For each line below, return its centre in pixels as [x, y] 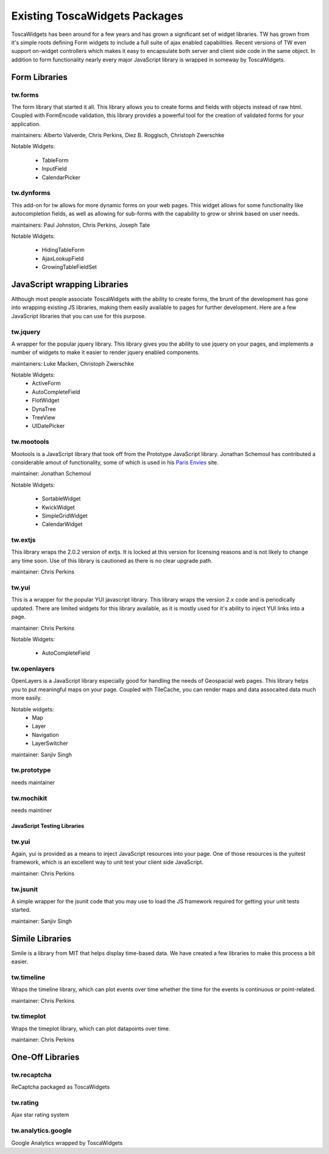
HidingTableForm [63, 250]
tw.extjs [23, 540]
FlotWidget [46, 401]
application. [26, 124]
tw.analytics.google [41, 1131]
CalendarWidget [62, 524]
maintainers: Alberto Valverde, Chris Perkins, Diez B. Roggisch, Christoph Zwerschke [118, 135]
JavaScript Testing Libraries [48, 825]
